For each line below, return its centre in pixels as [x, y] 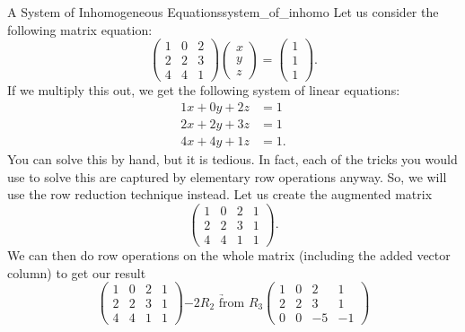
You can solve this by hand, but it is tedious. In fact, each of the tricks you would [232, 159]
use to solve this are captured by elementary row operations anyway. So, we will [227, 176]
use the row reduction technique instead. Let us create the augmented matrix [220, 194]
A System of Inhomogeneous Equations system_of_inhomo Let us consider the [223, 12]
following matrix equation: [80, 29]
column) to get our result [77, 272]
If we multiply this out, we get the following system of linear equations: [204, 90]
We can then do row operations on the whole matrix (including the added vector [229, 254]
